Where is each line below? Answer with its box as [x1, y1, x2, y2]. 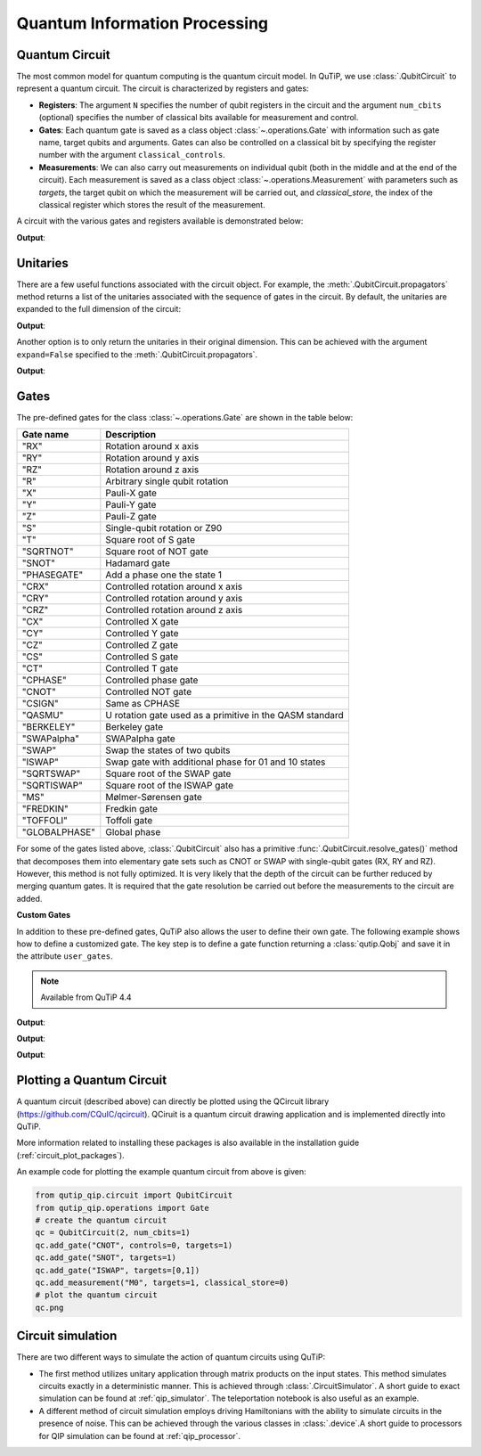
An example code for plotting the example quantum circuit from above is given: [16, 1166, 306, 1177]
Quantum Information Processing [16, 13, 269, 33]
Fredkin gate [105, 803, 159, 815]
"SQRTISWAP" [21, 780, 84, 792]
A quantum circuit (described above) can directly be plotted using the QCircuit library [16, 1096, 330, 1107]
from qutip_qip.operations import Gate [35, 1203, 209, 1213]
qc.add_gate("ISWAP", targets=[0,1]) [35, 1265, 200, 1275]
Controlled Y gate [105, 627, 179, 640]
